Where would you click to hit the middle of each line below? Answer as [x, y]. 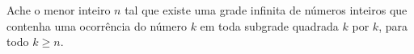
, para [393, 25]
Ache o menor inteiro [59, 10]
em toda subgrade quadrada [269, 25]
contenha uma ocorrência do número [97, 25]
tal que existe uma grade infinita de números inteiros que [266, 10]
